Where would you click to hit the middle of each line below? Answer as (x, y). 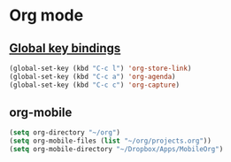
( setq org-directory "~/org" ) (65, 133)
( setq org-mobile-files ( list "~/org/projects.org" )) (111, 141)
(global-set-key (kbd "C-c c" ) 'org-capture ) (94, 85)
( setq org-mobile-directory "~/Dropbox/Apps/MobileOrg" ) (116, 150)
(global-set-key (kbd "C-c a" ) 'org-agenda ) (92, 76)
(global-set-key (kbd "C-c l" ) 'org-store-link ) (100, 68)
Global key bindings (65, 48)
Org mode (46, 15)
